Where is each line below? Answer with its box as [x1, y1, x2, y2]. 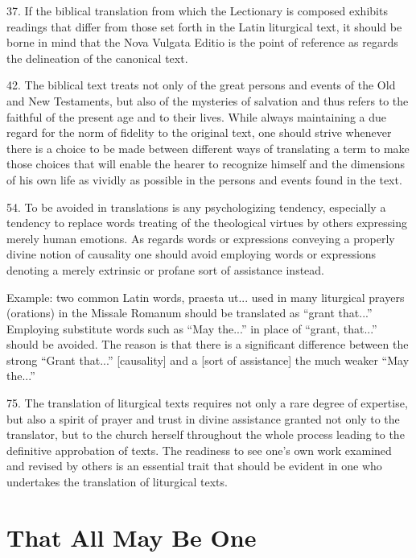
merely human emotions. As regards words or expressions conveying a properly [6, 229, 395, 246]
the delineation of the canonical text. [6, 49, 188, 66]
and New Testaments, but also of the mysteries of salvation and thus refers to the [6, 92, 409, 109]
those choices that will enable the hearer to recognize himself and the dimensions [6, 155, 406, 172]
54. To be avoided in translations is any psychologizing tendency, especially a [6, 198, 386, 215]
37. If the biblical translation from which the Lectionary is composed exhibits [6, 2, 388, 19]
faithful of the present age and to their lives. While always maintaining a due [6, 108, 387, 125]
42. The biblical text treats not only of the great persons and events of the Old [6, 76, 396, 93]
